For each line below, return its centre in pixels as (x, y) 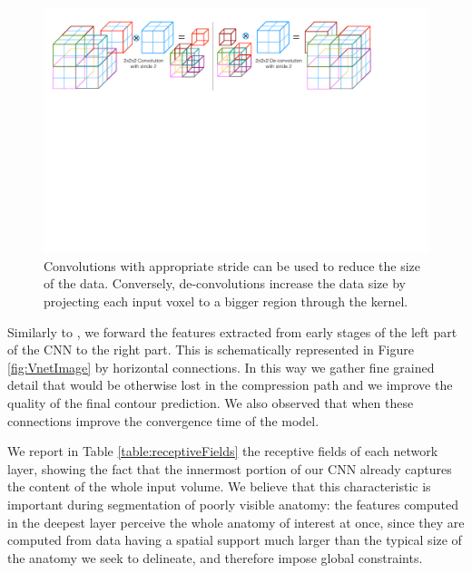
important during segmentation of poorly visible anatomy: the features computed (233, 504)
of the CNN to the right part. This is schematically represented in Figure (211, 350)
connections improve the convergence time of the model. (163, 420)
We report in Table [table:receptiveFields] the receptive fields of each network (223, 451)
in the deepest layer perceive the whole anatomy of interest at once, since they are (236, 522)
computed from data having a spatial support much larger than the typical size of (235, 540)
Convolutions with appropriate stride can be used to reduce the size (232, 265)
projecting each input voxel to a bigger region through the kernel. (226, 301)
